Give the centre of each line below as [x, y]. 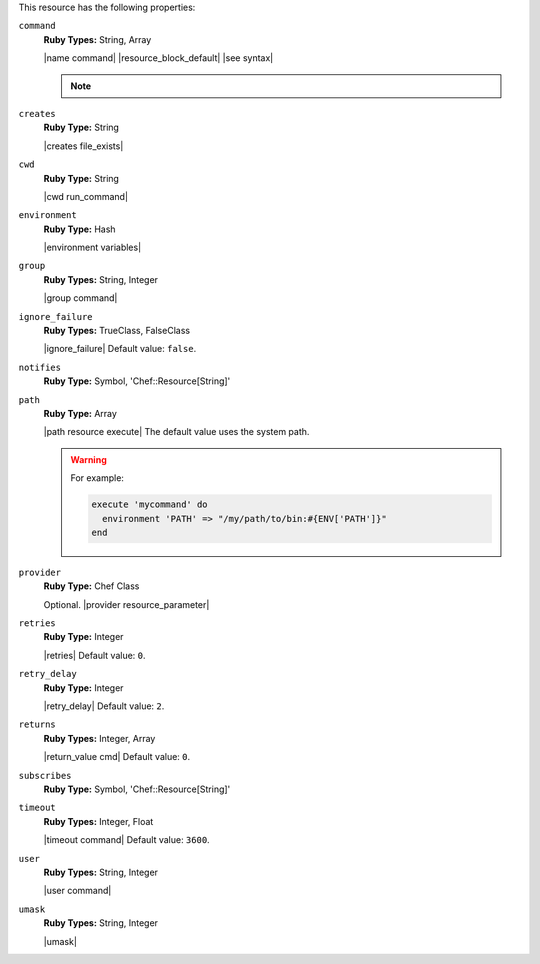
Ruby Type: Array [80, 413]
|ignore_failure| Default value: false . [120, 349]
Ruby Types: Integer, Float [98, 821]
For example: [97, 478]
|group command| [80, 298]
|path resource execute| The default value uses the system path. [176, 432]
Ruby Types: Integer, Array [99, 738]
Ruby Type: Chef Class [91, 586]
